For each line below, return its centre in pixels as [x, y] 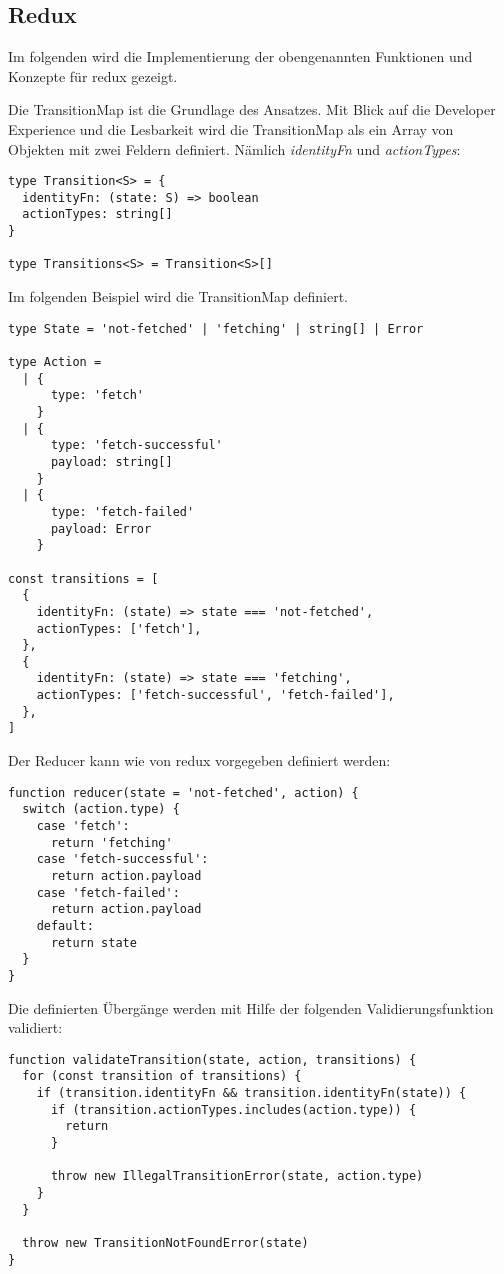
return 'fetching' [111, 842]
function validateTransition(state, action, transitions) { [212, 1059]
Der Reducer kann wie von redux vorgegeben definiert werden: [199, 760]
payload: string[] [111, 461]
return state [93, 942]
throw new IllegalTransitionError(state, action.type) [237, 1176]
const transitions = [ [83, 578]
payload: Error [101, 528]
